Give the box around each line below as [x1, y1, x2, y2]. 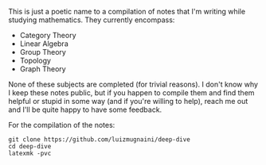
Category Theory [19, 31, 76, 40]
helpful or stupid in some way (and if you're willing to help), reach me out [8, 97, 248, 106]
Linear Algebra [19, 39, 69, 48]
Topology [19, 56, 52, 65]
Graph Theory [19, 64, 66, 74]
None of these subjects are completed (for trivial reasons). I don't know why [8, 79, 259, 89]
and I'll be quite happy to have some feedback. [8, 105, 162, 114]
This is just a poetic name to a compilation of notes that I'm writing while [8, 7, 245, 16]
